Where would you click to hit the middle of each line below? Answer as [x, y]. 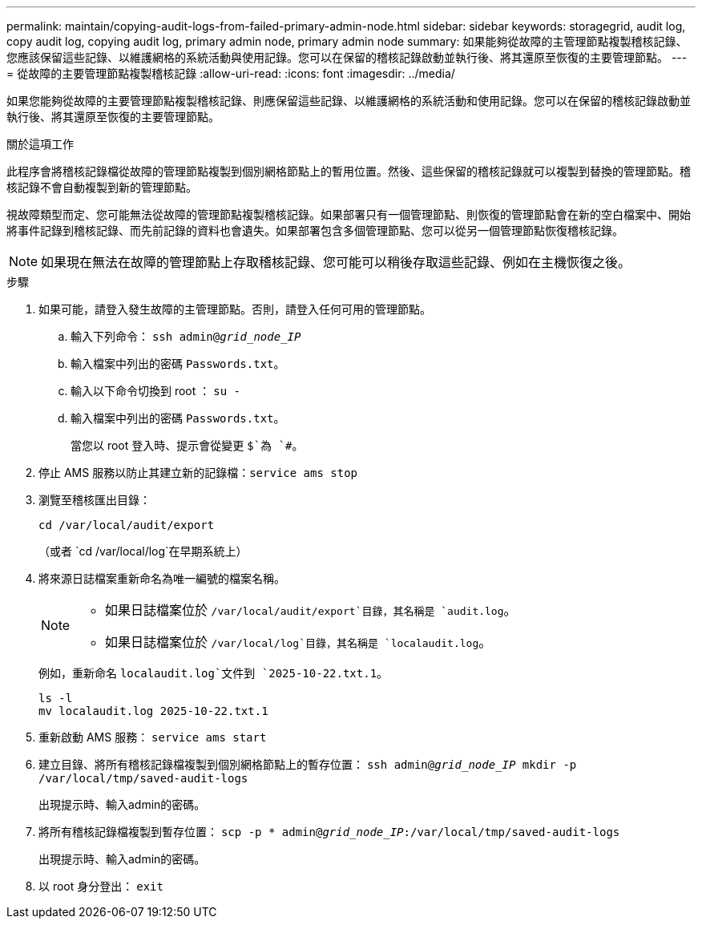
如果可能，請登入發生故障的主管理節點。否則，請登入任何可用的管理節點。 [235, 309]
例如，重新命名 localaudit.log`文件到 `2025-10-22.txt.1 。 [214, 673]
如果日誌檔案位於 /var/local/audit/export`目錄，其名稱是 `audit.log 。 [311, 610]
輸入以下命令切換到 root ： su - [155, 391]
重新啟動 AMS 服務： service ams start [153, 737]
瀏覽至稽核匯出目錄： [95, 500]
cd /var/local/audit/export [127, 525]
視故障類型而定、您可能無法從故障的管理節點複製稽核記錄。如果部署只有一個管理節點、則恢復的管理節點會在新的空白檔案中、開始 [349, 214]
